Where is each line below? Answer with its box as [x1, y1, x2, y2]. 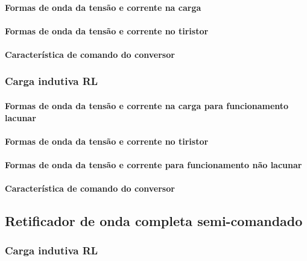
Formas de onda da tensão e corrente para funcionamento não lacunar [5, 158, 302, 171]
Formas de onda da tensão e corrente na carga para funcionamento [5, 99, 289, 112]
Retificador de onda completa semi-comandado [5, 212, 303, 230]
